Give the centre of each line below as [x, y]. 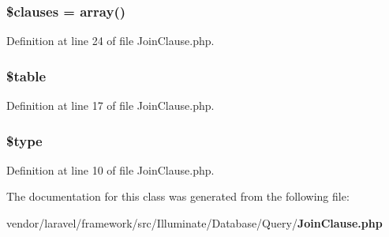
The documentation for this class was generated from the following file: [178, 196]
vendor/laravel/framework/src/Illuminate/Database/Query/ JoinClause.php [194, 223]
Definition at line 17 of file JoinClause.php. [110, 105]
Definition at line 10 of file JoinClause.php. [110, 169]
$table [26, 75]
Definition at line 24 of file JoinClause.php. [110, 41]
